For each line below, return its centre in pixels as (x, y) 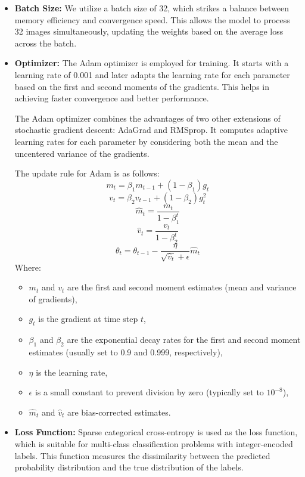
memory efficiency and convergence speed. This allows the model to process (152, 19)
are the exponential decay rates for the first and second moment (184, 340)
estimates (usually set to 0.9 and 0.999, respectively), (126, 351)
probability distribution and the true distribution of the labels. (129, 467)
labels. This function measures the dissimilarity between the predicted (142, 455)
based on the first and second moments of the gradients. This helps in (142, 86)
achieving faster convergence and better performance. (112, 98)
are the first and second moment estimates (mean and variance (182, 287)
